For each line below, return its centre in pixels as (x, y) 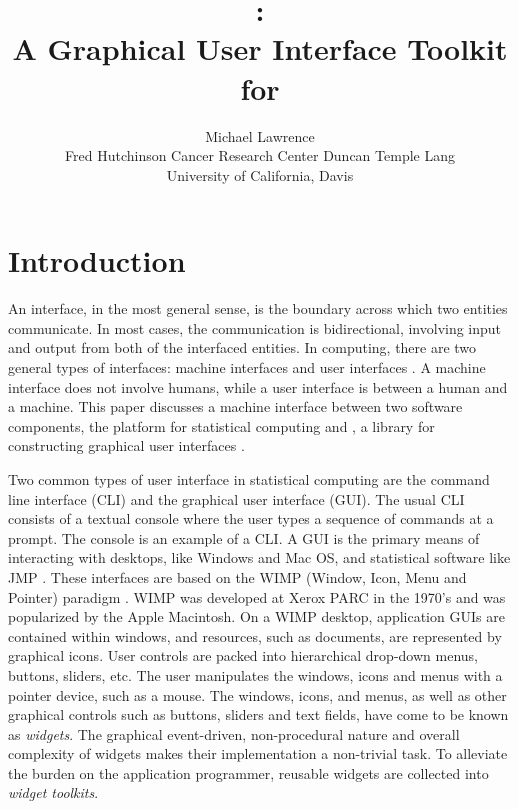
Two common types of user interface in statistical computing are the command (249, 478)
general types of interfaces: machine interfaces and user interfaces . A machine (247, 367)
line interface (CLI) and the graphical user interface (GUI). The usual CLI (236, 498)
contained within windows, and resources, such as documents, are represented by (255, 635)
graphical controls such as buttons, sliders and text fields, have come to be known (258, 714)
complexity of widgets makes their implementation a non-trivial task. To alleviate (258, 753)
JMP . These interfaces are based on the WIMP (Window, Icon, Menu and (237, 576)
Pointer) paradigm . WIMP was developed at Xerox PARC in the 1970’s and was (257, 596)
